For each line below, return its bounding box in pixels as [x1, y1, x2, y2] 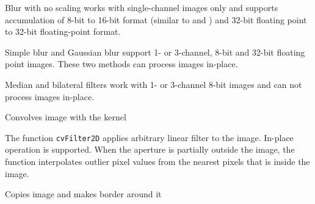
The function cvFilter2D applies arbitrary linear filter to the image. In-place [5, 131, 294, 144]
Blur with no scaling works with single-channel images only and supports [5, 1, 278, 13]
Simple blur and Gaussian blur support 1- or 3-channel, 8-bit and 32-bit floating [5, 45, 305, 58]
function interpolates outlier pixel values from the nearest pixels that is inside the [5, 155, 310, 167]
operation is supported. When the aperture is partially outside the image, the [5, 143, 295, 156]
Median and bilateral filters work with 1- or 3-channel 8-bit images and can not [5, 78, 302, 90]
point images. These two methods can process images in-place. [5, 57, 238, 70]
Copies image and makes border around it [5, 188, 162, 200]
